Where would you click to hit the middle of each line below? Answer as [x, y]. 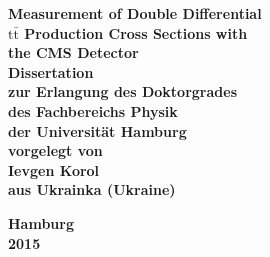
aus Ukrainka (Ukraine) [92, 189]
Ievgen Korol [54, 169]
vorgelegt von [55, 150]
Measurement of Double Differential [135, 13]
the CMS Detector [73, 52]
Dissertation [51, 71]
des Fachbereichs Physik [93, 110]
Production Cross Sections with [136, 32]
